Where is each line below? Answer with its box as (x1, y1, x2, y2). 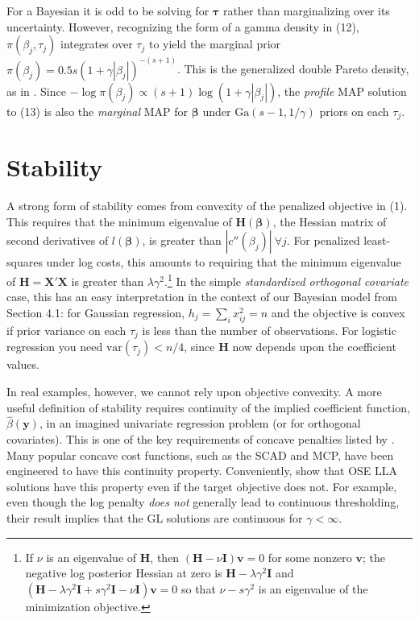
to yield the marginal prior (148, 35, 281, 52)
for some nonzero (268, 548, 352, 565)
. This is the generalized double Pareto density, (176, 60, 409, 77)
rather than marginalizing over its (223, 2, 390, 19)
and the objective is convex (271, 304, 405, 320)
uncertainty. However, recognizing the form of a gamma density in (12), (6, 18, 359, 35)
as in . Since (6, 82, 66, 99)
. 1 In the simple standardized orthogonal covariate (164, 270, 409, 289)
